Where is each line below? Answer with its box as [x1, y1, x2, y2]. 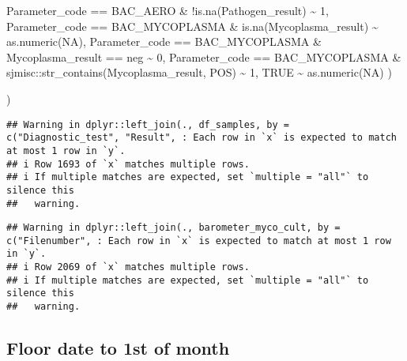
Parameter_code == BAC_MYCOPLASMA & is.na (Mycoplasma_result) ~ [6, 17, 379, 34]
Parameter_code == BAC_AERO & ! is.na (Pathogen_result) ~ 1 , [6, 2, 329, 18]
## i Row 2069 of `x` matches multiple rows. [6, 261, 250, 273]
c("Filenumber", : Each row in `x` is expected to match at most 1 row [6, 235, 391, 246]
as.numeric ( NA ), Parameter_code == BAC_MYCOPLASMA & [6, 33, 322, 50]
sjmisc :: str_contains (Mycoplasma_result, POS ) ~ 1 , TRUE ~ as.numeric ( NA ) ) [6, 64, 392, 81]
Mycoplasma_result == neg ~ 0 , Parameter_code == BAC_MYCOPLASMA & [6, 48, 401, 65]
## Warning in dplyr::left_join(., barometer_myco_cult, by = [6, 222, 341, 234]
